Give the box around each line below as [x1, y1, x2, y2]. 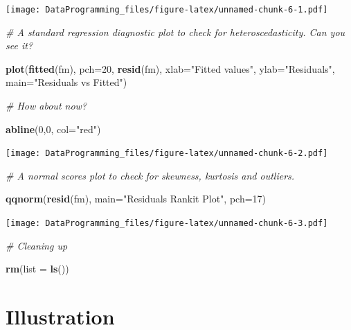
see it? [6, 38, 33, 53]
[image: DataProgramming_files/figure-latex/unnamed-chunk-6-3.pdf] [6, 218, 328, 229]
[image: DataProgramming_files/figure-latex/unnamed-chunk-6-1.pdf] [6, 5, 328, 15]
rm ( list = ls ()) [6, 261, 69, 276]
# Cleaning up [6, 238, 68, 252]
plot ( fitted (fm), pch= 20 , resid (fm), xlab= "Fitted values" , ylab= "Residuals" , [6, 61, 335, 76]
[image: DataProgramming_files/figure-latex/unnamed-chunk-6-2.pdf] [6, 148, 328, 159]
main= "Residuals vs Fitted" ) [6, 75, 127, 89]
